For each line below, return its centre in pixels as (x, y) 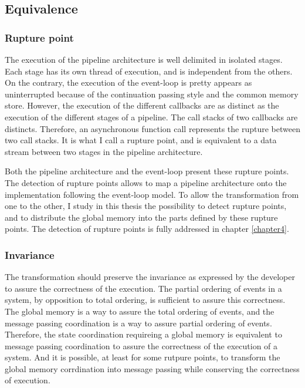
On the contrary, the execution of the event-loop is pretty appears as (128, 82)
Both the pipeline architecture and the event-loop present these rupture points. (147, 171)
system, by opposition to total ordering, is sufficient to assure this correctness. (145, 300)
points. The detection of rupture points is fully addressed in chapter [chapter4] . (147, 229)
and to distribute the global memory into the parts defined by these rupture (141, 217)
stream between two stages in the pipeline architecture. (104, 151)
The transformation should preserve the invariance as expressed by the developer (150, 277)
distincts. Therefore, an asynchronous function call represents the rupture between (152, 128)
